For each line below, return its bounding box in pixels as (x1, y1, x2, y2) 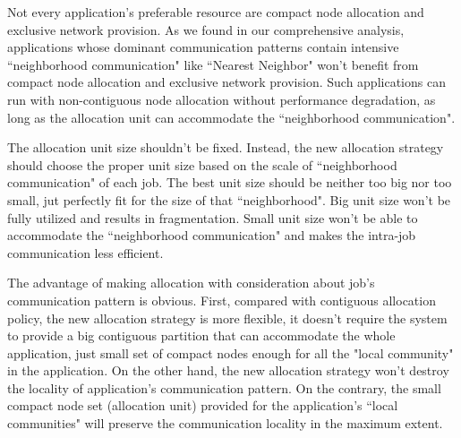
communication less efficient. (7, 243, 164, 262)
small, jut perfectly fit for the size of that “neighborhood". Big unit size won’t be (7, 190, 451, 209)
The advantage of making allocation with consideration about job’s (7, 273, 375, 292)
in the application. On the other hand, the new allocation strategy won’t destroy (7, 361, 449, 380)
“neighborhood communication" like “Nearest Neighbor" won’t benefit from (7, 55, 419, 73)
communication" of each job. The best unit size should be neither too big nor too (7, 173, 452, 192)
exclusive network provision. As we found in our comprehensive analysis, (7, 20, 405, 39)
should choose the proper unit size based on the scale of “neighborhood (7, 155, 397, 174)
